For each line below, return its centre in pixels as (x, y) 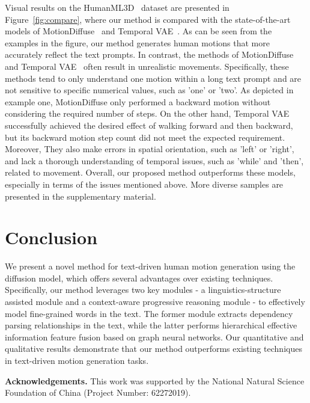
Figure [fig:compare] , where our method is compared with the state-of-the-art (148, 19)
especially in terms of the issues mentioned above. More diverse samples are (144, 184)
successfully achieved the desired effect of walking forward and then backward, (149, 125)
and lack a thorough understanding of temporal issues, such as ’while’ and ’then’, (154, 160)
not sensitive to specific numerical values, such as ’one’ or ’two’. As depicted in (149, 90)
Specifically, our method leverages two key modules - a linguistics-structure (143, 290)
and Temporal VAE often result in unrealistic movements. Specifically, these (147, 66)
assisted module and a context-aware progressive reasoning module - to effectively (155, 301)
